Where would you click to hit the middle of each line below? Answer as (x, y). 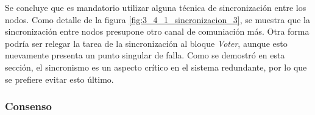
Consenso (28, 106)
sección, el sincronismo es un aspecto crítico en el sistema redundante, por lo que (156, 67)
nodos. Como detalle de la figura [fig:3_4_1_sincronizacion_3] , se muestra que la (157, 19)
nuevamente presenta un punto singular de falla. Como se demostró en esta (145, 55)
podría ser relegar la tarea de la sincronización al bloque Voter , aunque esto (146, 43)
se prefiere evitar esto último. (59, 79)
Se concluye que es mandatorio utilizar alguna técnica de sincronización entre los (156, 7)
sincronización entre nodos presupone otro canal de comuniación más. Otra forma (157, 31)
